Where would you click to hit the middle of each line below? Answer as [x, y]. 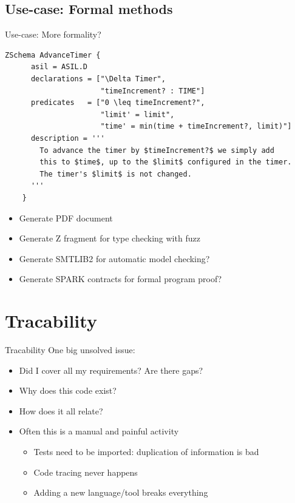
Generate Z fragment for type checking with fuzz [110, 238]
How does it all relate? [61, 410]
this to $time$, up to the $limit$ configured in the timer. [166, 162]
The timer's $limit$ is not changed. [116, 174]
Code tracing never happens [86, 472]
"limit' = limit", [137, 114]
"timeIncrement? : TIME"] [153, 91]
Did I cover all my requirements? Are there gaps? [111, 370]
